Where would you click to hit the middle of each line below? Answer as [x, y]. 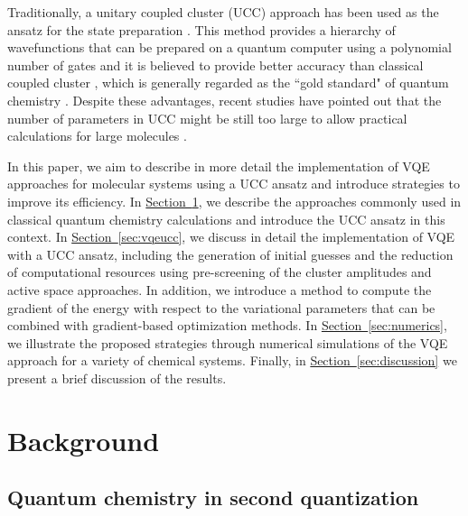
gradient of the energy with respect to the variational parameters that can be [221, 307]
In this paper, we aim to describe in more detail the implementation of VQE [219, 166]
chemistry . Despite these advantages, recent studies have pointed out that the [225, 100]
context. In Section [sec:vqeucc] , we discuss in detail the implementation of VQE [231, 237]
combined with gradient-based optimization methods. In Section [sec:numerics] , [227, 325]
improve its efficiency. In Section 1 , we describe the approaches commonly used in [234, 201]
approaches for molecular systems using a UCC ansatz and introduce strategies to [234, 184]
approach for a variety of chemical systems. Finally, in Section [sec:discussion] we [232, 360]
